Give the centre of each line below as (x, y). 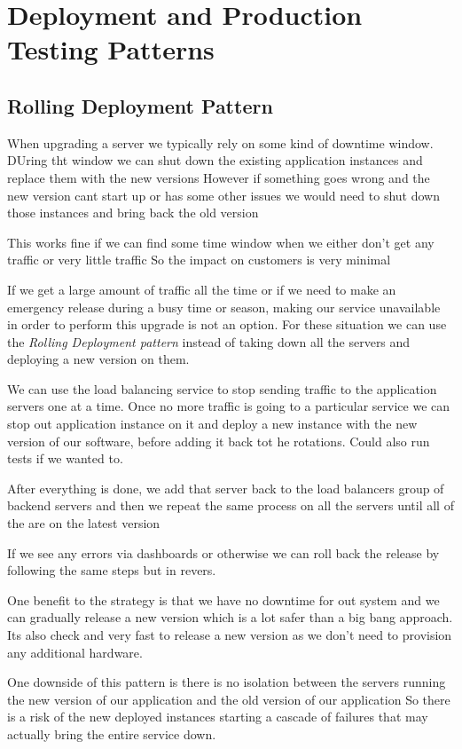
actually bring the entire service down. (112, 733)
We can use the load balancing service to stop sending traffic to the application (222, 388)
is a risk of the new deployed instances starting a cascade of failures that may (218, 717)
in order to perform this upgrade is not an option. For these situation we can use (227, 324)
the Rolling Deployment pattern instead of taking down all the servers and (209, 341)
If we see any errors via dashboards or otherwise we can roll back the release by (223, 552)
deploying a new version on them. (98, 359)
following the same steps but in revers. (112, 570)
